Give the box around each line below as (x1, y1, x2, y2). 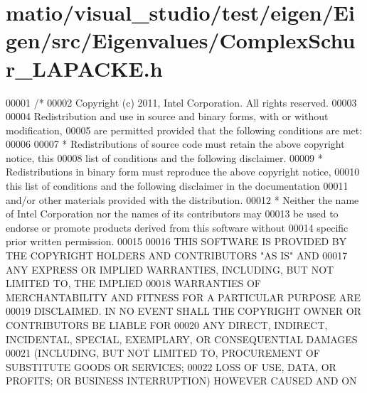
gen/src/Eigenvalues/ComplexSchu (6, 26, 356, 55)
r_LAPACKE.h (6, 53, 163, 82)
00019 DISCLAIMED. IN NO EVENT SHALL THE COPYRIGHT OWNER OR (6, 303, 361, 318)
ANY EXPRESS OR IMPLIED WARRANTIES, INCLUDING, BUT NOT (6, 262, 334, 276)
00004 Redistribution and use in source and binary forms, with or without (6, 109, 329, 124)
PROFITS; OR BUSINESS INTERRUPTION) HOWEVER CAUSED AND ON (6, 373, 357, 388)
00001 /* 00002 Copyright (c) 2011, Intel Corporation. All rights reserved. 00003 (6, 95, 357, 109)
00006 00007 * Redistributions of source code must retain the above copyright (6, 136, 345, 151)
